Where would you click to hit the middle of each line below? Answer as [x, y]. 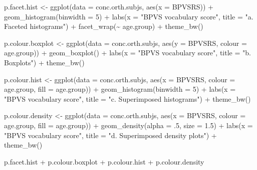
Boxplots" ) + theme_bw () [44, 62]
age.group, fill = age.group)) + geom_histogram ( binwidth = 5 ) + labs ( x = [120, 89]
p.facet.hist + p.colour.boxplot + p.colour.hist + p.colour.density [104, 161]
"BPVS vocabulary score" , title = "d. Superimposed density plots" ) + [110, 135]
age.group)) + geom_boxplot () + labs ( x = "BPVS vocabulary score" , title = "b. [127, 53]
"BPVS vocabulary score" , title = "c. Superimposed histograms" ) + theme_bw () [127, 98]
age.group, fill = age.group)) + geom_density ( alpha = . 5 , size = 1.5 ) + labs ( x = [128, 125]
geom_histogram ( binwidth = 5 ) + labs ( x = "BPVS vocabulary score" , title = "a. [129, 16]
